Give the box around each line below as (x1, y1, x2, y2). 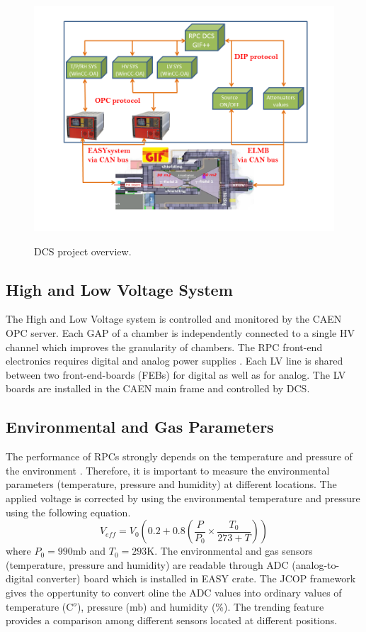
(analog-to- (292, 557, 340, 572)
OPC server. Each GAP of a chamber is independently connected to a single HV (6, 325, 355, 340)
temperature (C (6, 599, 74, 614)
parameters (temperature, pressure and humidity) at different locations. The (6, 477, 337, 492)
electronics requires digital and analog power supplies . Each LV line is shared (6, 353, 343, 368)
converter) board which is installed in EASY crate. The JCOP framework (36, 571, 356, 586)
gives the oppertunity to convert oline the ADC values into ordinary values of (6, 584, 342, 599)
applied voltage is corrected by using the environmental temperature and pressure (6, 490, 360, 505)
